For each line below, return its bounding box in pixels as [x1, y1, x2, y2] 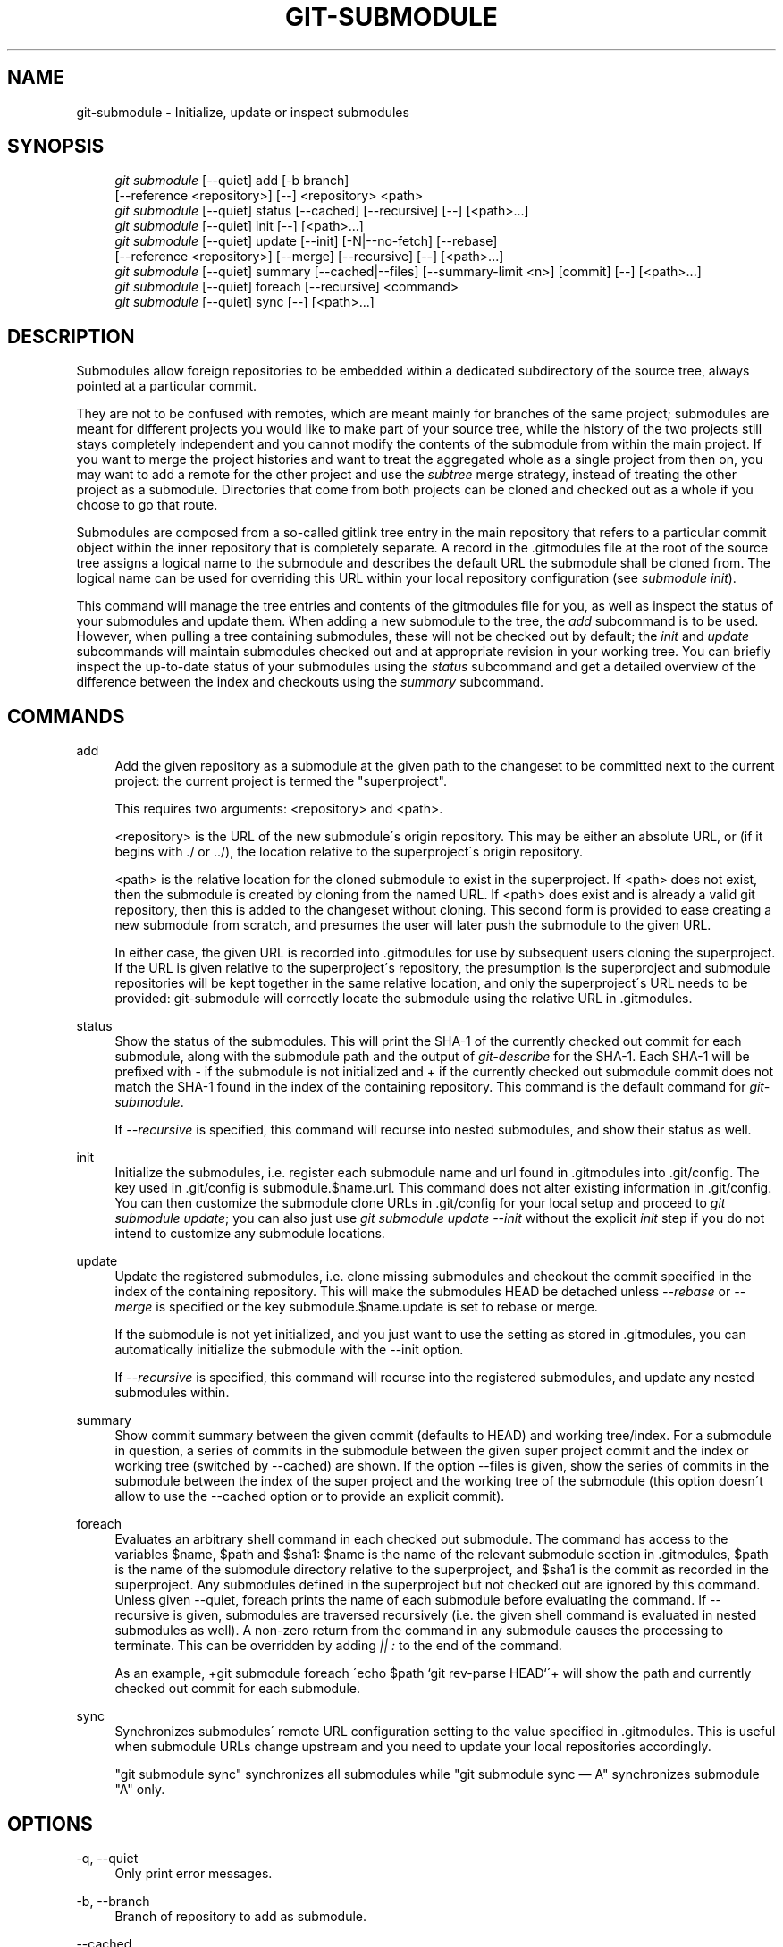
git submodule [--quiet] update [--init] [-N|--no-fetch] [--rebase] [114, 233, 498, 249]
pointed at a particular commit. [76, 378, 257, 394]
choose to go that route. [76, 497, 218, 513]
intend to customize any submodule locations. [114, 1226, 385, 1242]
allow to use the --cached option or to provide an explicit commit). [114, 1488, 505, 1504]
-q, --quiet [76, 1850, 139, 1866]
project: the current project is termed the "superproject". [114, 773, 447, 789]
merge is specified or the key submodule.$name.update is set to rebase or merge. [114, 1299, 598, 1315]
